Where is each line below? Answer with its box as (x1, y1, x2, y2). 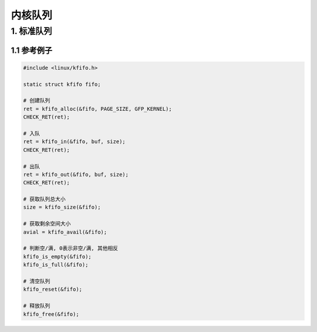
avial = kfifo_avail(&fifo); (23, 229, 107, 235)
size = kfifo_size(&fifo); (23, 204, 101, 211)
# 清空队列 (23, 277, 50, 284)
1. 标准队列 (11, 26, 52, 36)
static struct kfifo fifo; (23, 81, 101, 87)
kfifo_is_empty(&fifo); (23, 253, 92, 260)
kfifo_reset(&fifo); (23, 286, 82, 293)
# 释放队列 (23, 303, 50, 309)
